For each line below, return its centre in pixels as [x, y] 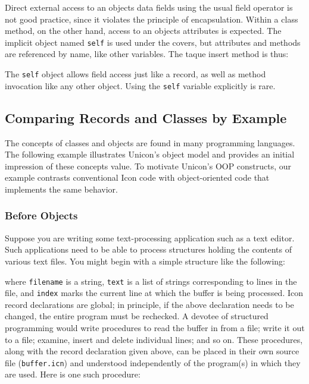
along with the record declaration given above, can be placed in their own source [152, 351]
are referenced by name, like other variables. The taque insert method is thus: [147, 54]
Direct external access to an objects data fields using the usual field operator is [149, 7]
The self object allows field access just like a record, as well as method [135, 74]
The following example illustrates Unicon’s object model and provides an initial [150, 154]
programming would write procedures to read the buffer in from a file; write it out [155, 328]
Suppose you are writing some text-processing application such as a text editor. [150, 237]
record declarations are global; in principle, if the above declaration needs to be [149, 304]
